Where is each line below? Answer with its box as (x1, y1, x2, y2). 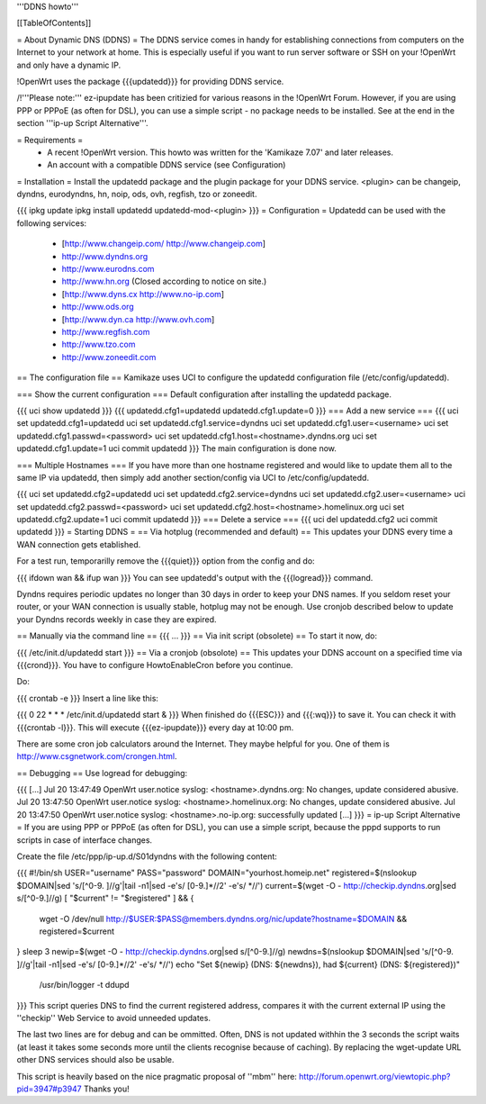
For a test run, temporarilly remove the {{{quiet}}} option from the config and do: (16, 556, 315, 566)
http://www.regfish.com (61, 326, 150, 337)
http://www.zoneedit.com (61, 351, 157, 362)
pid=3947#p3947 (16, 1083, 83, 1094)
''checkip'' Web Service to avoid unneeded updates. (16, 1012, 211, 1023)
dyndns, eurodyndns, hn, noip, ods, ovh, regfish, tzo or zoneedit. (16, 189, 257, 200)
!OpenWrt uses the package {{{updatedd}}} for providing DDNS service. (16, 76, 284, 86)
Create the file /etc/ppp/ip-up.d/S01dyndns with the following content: (16, 851, 278, 862)
